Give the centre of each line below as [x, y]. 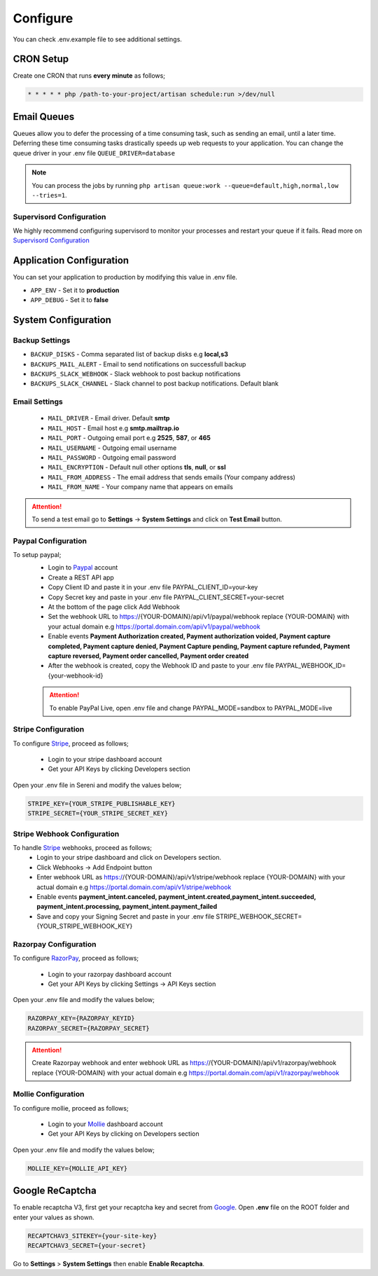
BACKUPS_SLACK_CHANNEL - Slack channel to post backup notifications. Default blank [155, 384]
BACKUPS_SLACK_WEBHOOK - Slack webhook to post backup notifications [135, 374]
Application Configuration [71, 260]
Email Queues [44, 117]
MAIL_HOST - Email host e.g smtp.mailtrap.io [114, 428]
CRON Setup [41, 59]
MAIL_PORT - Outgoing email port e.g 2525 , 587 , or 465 [129, 438]
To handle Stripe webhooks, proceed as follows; [83, 847]
